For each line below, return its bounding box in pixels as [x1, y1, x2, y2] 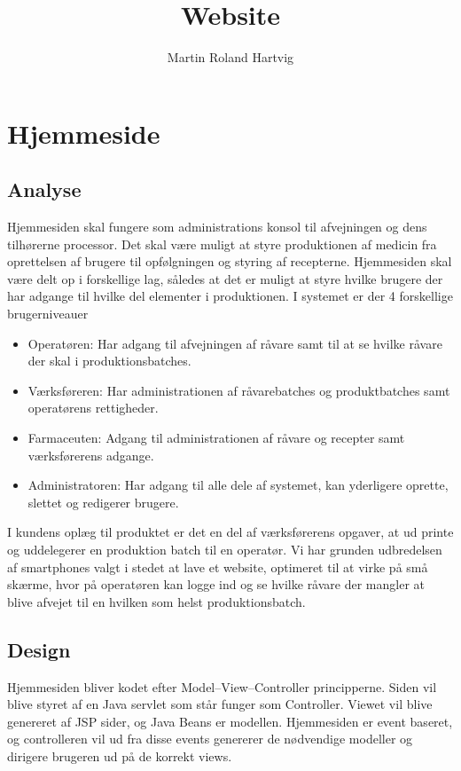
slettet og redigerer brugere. [27, 492, 179, 511]
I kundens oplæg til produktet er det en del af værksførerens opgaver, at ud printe [7, 523, 454, 541]
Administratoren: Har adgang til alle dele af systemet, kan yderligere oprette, [27, 476, 449, 494]
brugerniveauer [7, 304, 89, 323]
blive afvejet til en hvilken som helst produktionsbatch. [7, 592, 306, 610]
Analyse [7, 176, 82, 203]
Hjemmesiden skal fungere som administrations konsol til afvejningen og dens [7, 217, 427, 236]
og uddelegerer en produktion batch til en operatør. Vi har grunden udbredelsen [7, 540, 442, 559]
